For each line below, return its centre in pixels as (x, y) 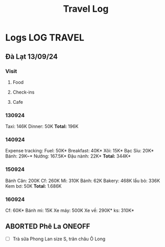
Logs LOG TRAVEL (45, 38)
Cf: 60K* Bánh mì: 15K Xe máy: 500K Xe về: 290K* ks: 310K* (70, 211)
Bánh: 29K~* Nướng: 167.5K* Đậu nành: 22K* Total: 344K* (68, 156)
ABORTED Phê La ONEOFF (48, 226)
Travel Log (86, 9)
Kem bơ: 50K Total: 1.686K (33, 186)
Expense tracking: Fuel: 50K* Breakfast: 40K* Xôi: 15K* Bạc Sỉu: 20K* (80, 151)
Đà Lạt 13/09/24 (31, 57)
